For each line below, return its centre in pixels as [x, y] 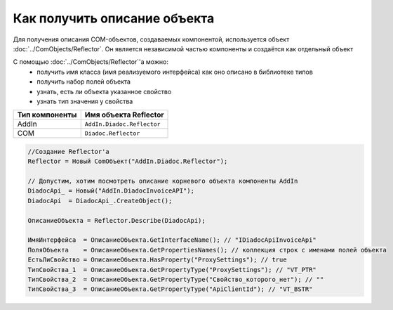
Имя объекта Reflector [124, 115]
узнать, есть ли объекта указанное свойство [104, 91]
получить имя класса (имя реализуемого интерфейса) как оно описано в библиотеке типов [175, 72]
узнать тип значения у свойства [85, 101]
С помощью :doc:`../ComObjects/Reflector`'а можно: [91, 62]
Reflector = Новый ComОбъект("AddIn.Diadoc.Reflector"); [128, 161]
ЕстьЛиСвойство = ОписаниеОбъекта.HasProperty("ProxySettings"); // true [157, 260]
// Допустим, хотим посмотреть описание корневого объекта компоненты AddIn [163, 181]
